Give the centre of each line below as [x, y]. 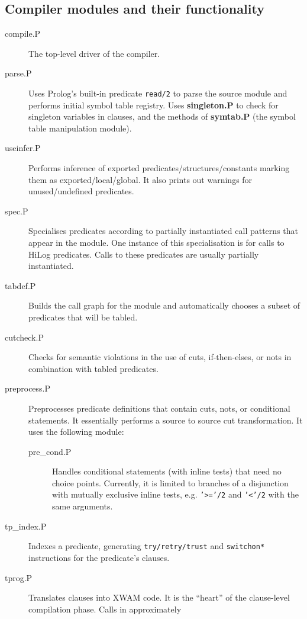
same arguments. [83, 506]
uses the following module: [76, 432]
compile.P [23, 33]
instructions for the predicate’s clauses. [99, 557]
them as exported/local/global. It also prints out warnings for [140, 179]
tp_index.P [26, 526]
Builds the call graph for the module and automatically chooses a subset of [164, 305]
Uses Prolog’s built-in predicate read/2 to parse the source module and [158, 93]
